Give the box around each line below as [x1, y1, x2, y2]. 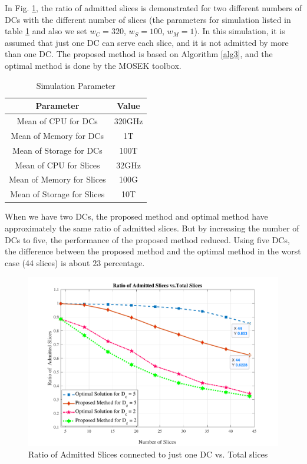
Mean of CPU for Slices [15, 158, 100, 171]
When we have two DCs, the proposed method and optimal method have [5, 210, 268, 223]
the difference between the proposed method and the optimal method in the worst [5, 245, 301, 257]
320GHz [114, 115, 143, 127]
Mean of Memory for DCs [11, 129, 104, 141]
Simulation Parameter [36, 79, 115, 91]
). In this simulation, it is [194, 25, 285, 37]
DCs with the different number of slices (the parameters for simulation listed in [5, 13, 291, 25]
